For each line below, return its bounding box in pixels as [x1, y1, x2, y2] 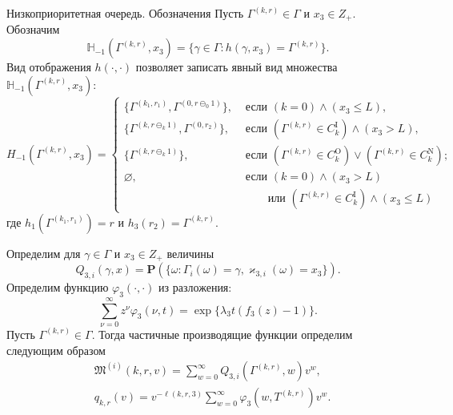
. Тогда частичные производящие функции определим [91, 325, 353, 342]
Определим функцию [6, 278, 109, 295]
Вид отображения [6, 58, 91, 75]
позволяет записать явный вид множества [135, 58, 338, 75]
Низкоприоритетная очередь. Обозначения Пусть [6, 5, 244, 21]
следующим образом [6, 341, 106, 358]
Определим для [6, 244, 81, 261]
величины [166, 244, 214, 261]
